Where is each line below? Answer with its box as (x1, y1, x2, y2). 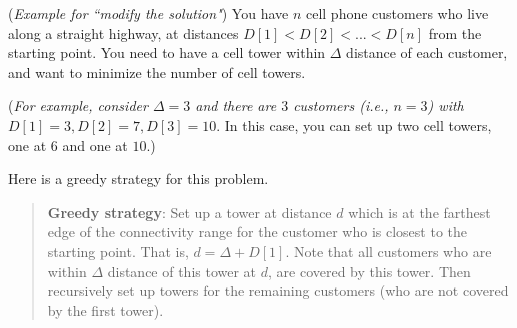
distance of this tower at (107, 260, 257, 281)
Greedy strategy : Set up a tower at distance (47, 201, 332, 222)
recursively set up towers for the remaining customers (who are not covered (47, 280, 509, 301)
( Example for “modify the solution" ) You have (8, 3, 289, 23)
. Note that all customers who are (285, 240, 492, 261)
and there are (195, 95, 277, 116)
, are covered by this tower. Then (268, 260, 471, 281)
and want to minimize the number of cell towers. (8, 61, 306, 82)
